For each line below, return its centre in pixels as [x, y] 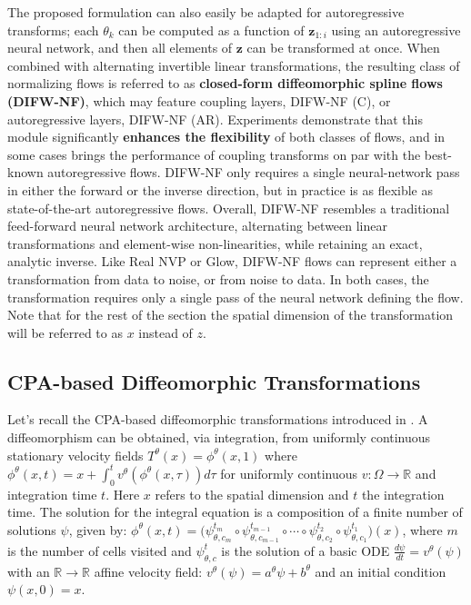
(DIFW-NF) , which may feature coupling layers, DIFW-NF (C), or [199, 100]
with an [29, 571]
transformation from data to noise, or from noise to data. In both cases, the [218, 278]
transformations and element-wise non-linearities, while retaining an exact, [215, 243]
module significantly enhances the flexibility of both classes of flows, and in [226, 137]
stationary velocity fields [75, 455]
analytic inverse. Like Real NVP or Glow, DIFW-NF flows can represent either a [232, 261]
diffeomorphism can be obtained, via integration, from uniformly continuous [219, 437]
